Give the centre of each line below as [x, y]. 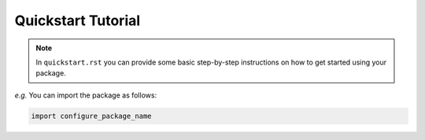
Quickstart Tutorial [78, 20]
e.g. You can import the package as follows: [86, 95]
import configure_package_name [92, 116]
